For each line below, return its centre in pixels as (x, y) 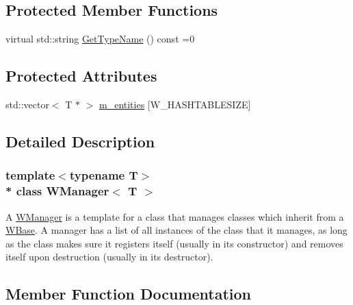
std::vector (27, 104)
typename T (104, 175)
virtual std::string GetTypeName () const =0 (100, 39)
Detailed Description (80, 141)
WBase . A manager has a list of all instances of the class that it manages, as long (176, 230)
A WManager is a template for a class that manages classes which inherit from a (175, 216)
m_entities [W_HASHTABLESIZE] (175, 104)
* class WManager (57, 191)
